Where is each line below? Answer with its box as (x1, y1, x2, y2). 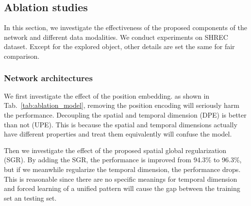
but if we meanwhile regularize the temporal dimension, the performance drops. (4, 164, 241, 174)
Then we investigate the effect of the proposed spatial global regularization (4, 145, 227, 155)
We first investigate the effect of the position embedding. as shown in (4, 90, 210, 101)
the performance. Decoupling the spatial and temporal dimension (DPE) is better (4, 109, 247, 120)
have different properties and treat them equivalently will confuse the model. (4, 129, 232, 139)
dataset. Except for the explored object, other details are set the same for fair (4, 41, 235, 51)
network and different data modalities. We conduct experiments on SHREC (4, 32, 228, 42)
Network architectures (4, 71, 93, 84)
